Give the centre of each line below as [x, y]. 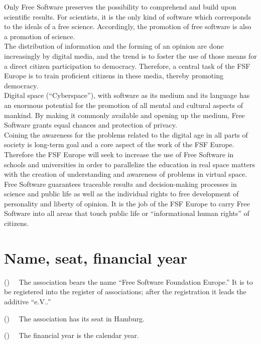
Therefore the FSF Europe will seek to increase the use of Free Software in [119, 154]
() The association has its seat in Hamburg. [75, 318]
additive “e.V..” [28, 301]
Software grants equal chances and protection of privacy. [91, 125]
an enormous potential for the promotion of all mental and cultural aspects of [124, 105]
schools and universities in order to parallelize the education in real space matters [130, 164]
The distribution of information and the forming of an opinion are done [114, 46]
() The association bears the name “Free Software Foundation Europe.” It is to [128, 281]
